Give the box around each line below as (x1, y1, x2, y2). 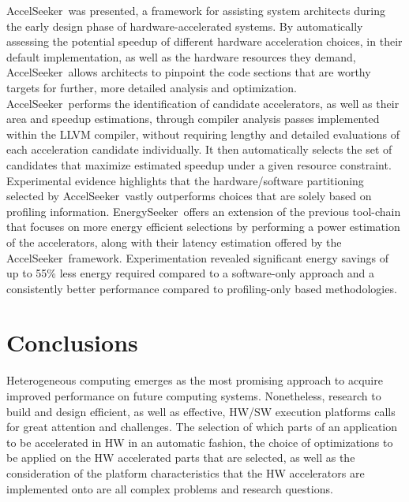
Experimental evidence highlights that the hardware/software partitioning (6, 172, 364, 188)
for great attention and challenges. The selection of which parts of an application (6, 418, 398, 435)
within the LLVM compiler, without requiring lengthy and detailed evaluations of (6, 125, 400, 142)
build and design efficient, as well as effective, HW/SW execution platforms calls (6, 403, 396, 419)
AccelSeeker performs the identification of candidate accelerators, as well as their (6, 95, 400, 111)
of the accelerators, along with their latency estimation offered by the (6, 233, 342, 250)
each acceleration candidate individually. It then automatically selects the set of (6, 141, 392, 158)
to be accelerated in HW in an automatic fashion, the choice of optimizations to (6, 433, 393, 450)
